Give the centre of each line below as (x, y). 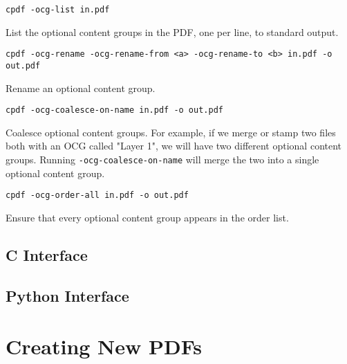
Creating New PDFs (104, 346)
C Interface (47, 254)
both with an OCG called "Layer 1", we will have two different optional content (174, 146)
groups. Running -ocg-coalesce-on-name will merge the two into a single (162, 159)
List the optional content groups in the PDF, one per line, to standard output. (172, 31)
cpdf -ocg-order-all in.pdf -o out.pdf (97, 195)
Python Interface (67, 295)
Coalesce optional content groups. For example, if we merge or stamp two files (171, 132)
